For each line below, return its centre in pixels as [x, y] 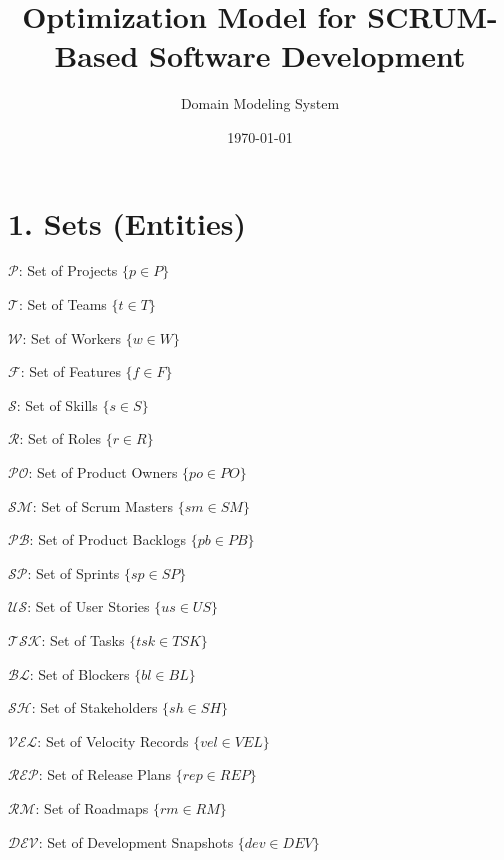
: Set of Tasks [83, 639]
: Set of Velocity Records [113, 740]
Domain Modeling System [260, 103]
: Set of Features [70, 371]
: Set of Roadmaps [92, 807]
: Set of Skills [57, 404]
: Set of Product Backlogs [108, 539]
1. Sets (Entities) [127, 222]
